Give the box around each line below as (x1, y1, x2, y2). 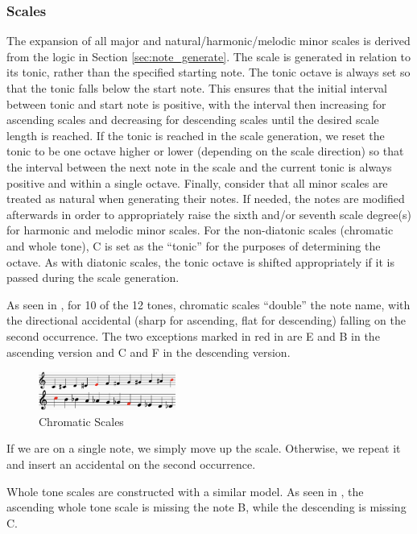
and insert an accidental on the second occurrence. (6, 455, 256, 472)
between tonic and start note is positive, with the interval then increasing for (6, 95, 386, 112)
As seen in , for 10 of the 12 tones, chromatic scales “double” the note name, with (6, 296, 411, 313)
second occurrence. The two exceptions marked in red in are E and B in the (6, 327, 380, 344)
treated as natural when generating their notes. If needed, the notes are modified (6, 190, 405, 207)
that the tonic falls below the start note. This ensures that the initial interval (6, 80, 388, 96)
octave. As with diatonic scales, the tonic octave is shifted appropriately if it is (6, 253, 394, 270)
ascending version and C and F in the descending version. (6, 343, 291, 360)
